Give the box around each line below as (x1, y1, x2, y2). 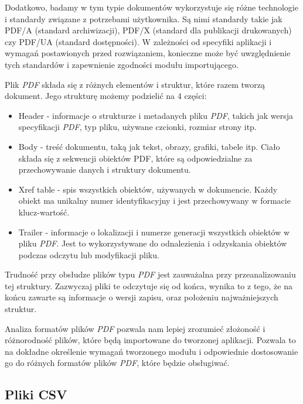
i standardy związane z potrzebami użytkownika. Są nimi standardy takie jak (5, 12, 282, 25)
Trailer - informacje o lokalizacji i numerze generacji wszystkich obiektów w (18, 225, 290, 238)
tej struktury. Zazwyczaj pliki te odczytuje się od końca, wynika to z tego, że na (5, 279, 292, 292)
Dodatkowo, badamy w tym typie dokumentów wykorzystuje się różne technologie (5, 1, 298, 13)
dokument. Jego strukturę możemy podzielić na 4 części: (5, 90, 207, 102)
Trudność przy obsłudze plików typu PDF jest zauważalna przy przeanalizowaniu (5, 268, 296, 280)
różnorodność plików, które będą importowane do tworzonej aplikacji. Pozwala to (5, 334, 296, 346)
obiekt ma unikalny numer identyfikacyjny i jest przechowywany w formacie (18, 194, 291, 207)
